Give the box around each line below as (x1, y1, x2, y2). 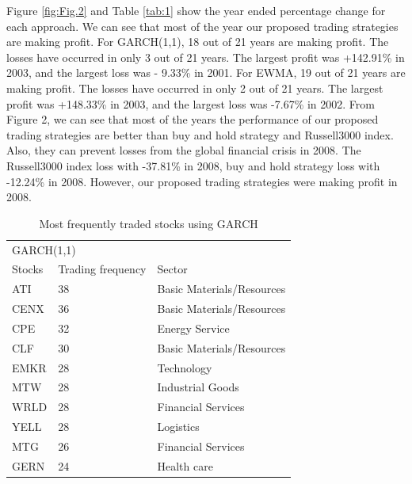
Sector (157, 261, 188, 277)
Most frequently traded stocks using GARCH (39, 215, 258, 231)
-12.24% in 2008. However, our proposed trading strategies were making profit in (6, 173, 398, 189)
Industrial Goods (157, 379, 239, 395)
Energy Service (157, 319, 230, 336)
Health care (157, 457, 213, 474)
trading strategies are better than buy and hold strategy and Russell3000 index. (6, 126, 394, 143)
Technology (157, 359, 212, 375)
